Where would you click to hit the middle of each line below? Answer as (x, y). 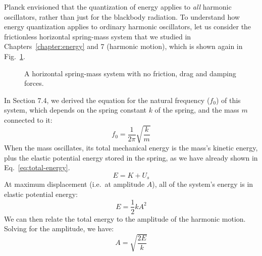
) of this (228, 100)
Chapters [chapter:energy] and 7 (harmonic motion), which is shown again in (123, 46)
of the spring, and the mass (197, 110)
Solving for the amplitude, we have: (59, 228)
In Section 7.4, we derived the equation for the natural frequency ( (107, 100)
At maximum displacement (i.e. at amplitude (74, 184)
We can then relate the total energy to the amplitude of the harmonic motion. (125, 218)
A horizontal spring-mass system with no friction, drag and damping (130, 73)
